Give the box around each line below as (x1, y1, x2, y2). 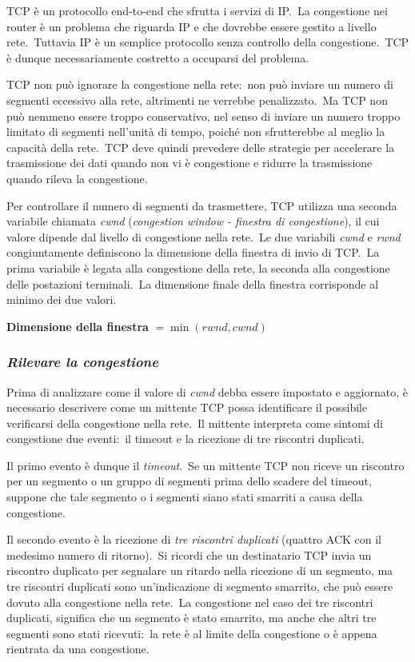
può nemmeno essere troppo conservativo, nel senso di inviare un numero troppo (6, 107, 401, 124)
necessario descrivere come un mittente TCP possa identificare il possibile (6, 399, 368, 416)
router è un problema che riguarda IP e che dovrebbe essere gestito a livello (6, 18, 377, 34)
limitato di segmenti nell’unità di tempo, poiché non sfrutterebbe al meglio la (6, 123, 385, 140)
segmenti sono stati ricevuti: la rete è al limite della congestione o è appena (6, 624, 377, 641)
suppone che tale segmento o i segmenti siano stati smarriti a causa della (6, 489, 363, 505)
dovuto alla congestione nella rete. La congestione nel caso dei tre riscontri (6, 593, 373, 610)
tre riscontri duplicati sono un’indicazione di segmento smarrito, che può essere (6, 578, 393, 595)
